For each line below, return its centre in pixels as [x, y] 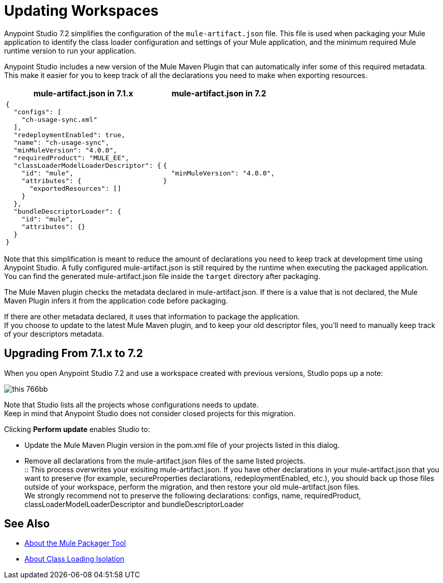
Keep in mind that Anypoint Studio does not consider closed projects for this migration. [150, 413]
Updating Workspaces [81, 11]
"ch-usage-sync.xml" [60, 119]
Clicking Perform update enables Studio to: [77, 429]
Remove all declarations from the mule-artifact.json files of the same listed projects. [165, 461]
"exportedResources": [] [75, 188]
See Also [27, 524]
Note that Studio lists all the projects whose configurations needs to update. [131, 404]
